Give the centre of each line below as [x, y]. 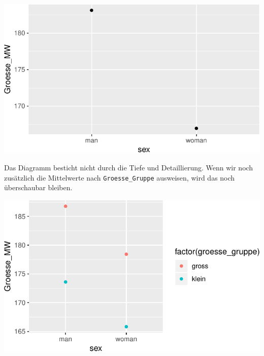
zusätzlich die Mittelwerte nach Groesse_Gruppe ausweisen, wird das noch [120, 177]
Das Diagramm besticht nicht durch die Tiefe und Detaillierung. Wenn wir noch [129, 168]
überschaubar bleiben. [38, 187]
